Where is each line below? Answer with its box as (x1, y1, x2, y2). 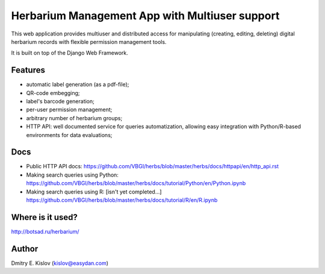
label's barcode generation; (26, 98, 94, 105)
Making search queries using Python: (26, 171, 119, 178)
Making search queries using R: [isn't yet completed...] (26, 188, 162, 195)
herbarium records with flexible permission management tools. (11, 38, 167, 45)
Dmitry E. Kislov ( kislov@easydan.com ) (11, 259, 108, 267)
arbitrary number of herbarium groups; (26, 114, 123, 121)
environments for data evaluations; (26, 131, 113, 138)
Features (11, 65, 45, 75)
